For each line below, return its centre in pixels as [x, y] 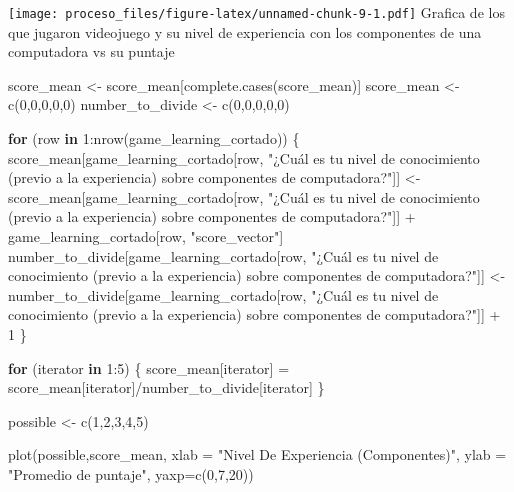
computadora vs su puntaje [91, 51]
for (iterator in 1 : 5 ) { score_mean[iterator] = [149, 367]
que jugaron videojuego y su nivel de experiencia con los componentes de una [245, 31]
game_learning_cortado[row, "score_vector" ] [146, 236]
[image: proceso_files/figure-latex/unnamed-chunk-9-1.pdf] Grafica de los [256, 12]
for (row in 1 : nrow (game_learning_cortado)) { [154, 138]
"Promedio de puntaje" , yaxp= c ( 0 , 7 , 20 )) [131, 473]
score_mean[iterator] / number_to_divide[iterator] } [166, 387]
